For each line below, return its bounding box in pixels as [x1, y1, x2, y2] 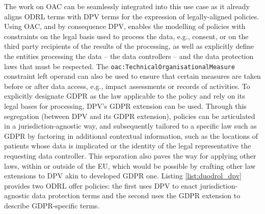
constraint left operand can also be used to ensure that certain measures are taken [4, 71, 261, 81]
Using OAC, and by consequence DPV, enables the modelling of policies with [4, 21, 246, 32]
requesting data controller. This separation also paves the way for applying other [4, 150, 256, 161]
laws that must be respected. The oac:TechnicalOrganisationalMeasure [4, 60, 235, 71]
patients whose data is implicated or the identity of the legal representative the [4, 140, 251, 151]
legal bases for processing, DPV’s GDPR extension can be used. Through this [4, 101, 247, 111]
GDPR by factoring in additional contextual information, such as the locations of [4, 130, 258, 141]
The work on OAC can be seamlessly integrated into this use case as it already [4, 1, 250, 11]
